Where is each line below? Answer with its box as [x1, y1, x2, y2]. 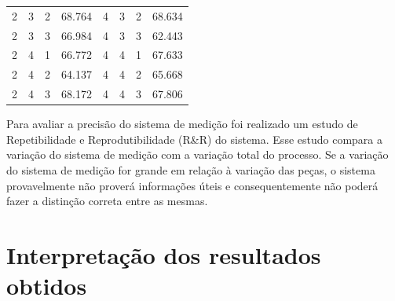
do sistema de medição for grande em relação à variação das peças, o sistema [6, 162, 375, 178]
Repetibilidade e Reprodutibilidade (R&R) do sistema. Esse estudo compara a [6, 130, 382, 147]
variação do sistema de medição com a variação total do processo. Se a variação [6, 146, 389, 163]
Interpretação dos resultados [6, 238, 321, 270]
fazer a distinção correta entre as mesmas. [6, 193, 208, 209]
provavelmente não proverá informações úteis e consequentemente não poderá [6, 177, 379, 193]
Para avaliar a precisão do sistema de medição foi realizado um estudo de [6, 116, 358, 132]
